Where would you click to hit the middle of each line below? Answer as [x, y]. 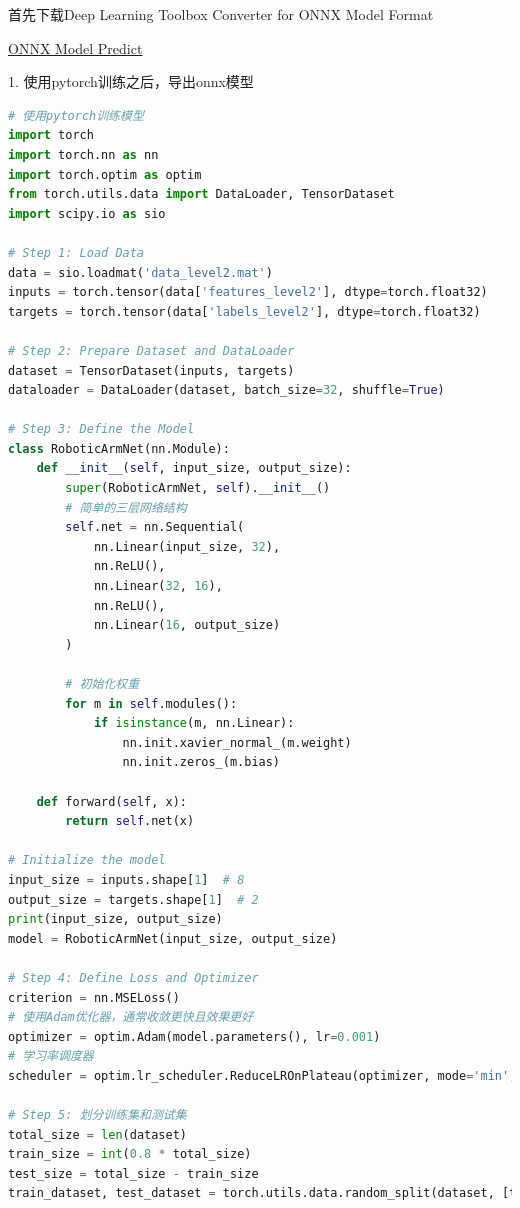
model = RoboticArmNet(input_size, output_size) [173, 938]
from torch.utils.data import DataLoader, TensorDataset [201, 194]
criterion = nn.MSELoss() [94, 997]
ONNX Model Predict [75, 47]
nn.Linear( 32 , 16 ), [158, 586]
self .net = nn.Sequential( [155, 527]
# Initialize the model [87, 860]
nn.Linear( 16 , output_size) [187, 625]
